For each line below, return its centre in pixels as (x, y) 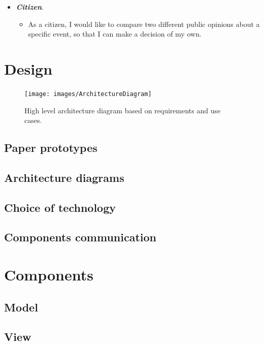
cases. (33, 120)
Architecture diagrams (64, 177)
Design (28, 68)
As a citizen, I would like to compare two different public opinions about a (144, 24)
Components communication (80, 237)
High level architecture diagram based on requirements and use (123, 110)
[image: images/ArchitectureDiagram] (88, 94)
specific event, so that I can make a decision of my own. (115, 34)
